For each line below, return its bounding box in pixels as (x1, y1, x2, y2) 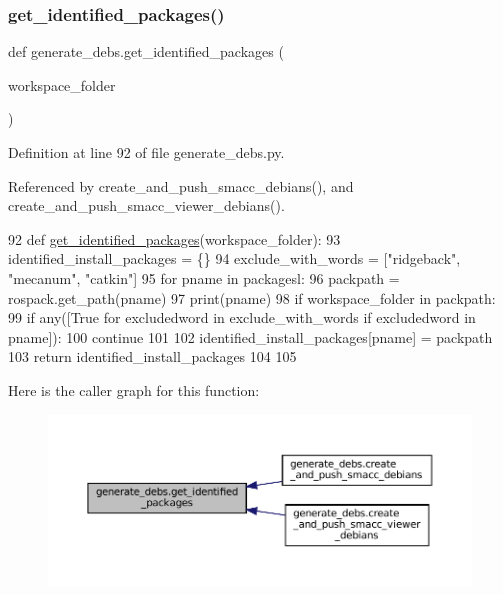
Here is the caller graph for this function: (8, 379, 260, 400)
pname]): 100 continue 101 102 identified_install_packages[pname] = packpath (8, 326, 493, 347)
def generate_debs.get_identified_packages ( (8, 41, 284, 62)
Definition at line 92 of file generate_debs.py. (8, 142, 285, 162)
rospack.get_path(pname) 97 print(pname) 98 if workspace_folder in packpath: (8, 287, 496, 308)
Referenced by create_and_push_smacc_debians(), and (8, 175, 354, 196)
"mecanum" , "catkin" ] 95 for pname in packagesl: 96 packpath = (8, 267, 400, 288)
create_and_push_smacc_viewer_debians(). (8, 195, 285, 216)
